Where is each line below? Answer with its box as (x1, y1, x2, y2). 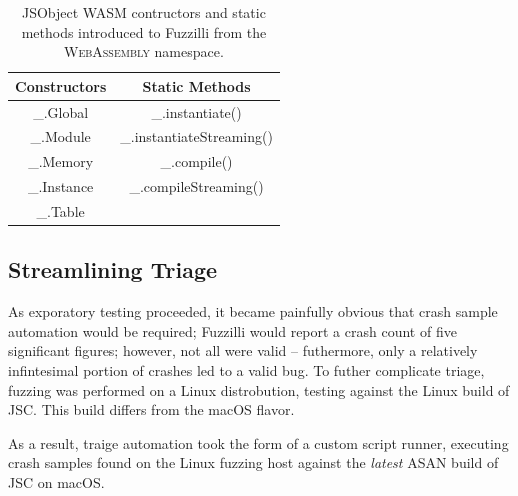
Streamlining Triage (8, 254, 218, 285)
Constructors (15, 75, 107, 96)
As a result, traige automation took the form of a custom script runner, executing (8, 432, 509, 453)
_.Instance (27, 176, 94, 197)
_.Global (33, 101, 89, 122)
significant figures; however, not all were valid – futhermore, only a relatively (8, 340, 478, 361)
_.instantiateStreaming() (120, 126, 273, 147)
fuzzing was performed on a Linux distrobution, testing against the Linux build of (8, 379, 510, 400)
